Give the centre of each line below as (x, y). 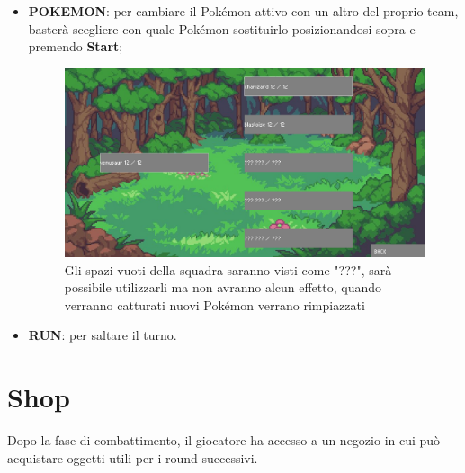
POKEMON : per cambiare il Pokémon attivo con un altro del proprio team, (243, 11)
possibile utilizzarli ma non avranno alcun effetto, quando (223, 287)
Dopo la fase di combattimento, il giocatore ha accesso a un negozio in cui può (224, 440)
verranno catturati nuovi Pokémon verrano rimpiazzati (215, 304)
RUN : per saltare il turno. (103, 335)
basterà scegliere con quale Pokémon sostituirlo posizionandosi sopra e (222, 28)
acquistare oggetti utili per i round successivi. (133, 457)
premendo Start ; (76, 46)
